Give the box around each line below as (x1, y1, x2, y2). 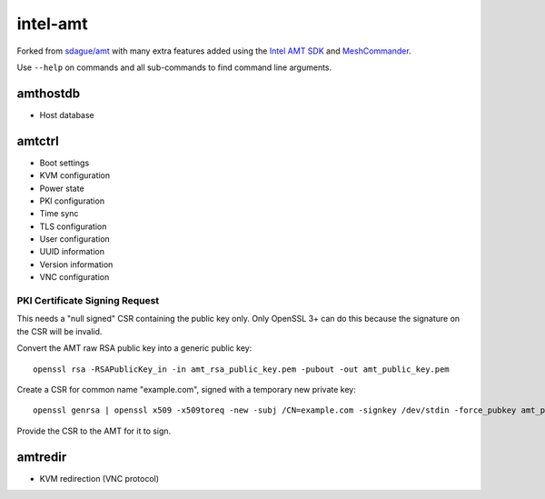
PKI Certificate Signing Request (16, 294, 160, 307)
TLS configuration (39, 221, 107, 232)
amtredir (16, 449, 67, 464)
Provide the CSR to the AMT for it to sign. (16, 425, 172, 436)
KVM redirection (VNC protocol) (39, 473, 159, 484)
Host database (39, 109, 94, 120)
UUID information (39, 246, 104, 257)
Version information (39, 259, 114, 270)
